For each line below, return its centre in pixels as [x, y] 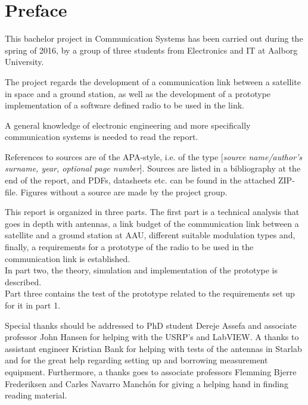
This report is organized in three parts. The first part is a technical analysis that [152, 212]
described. [23, 281]
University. [24, 62]
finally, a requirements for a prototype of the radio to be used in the [129, 247]
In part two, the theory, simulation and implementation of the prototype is [141, 270]
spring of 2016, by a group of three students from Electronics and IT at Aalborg [151, 50]
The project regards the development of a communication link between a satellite [153, 81]
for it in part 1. [33, 305]
